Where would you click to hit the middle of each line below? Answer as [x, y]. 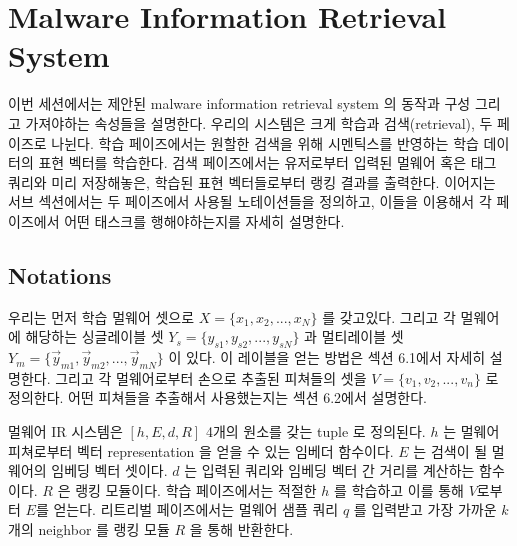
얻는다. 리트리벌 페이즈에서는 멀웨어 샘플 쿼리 [196, 509]
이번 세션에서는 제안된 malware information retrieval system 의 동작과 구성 [239, 103]
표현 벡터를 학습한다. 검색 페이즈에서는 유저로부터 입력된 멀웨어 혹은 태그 [267, 162]
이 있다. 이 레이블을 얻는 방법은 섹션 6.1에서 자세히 [327, 357]
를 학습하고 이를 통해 [399, 489]
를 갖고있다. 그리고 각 [389, 316]
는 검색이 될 [450, 450]
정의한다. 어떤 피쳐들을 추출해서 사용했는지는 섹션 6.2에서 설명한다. [217, 397]
